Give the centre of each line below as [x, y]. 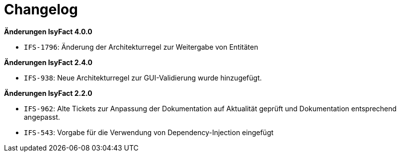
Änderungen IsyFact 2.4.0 [48, 62]
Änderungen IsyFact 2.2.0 [48, 93]
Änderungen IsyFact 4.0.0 [48, 31]
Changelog [41, 9]
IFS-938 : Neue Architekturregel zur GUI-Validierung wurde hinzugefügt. [143, 78]
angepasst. [42, 117]
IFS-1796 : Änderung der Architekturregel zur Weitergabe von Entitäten [141, 47]
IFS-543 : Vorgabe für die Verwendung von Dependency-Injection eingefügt [149, 132]
